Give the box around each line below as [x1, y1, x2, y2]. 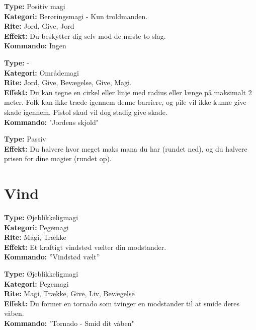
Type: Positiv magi [4, 1, 65, 11]
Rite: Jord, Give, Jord [4, 21, 74, 31]
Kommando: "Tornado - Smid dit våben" [4, 317, 134, 328]
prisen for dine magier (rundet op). [4, 153, 112, 164]
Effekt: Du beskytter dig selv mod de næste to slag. [4, 30, 166, 41]
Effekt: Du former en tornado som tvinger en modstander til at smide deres [4, 298, 240, 308]
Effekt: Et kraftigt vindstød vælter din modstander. [4, 241, 166, 252]
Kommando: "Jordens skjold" [4, 116, 99, 127]
